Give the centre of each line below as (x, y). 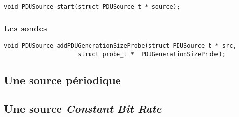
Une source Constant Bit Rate (83, 108)
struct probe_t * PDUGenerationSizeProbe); (152, 54)
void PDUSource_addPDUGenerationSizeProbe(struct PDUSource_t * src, (120, 45)
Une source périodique (62, 79)
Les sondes (26, 28)
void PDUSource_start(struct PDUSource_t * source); (92, 7)
